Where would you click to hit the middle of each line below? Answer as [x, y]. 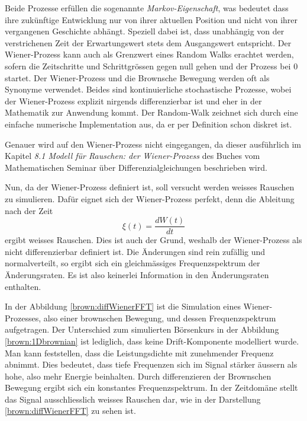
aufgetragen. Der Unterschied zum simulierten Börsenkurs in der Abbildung [142, 329]
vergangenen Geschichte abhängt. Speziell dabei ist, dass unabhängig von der [145, 31]
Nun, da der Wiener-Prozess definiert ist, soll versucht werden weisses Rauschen [150, 187]
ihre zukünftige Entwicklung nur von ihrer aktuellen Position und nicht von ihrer [151, 19]
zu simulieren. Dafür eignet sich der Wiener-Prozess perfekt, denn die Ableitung [150, 198]
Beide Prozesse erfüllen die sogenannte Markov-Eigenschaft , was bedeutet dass [147, 8]
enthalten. [23, 286]
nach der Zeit [29, 210]
